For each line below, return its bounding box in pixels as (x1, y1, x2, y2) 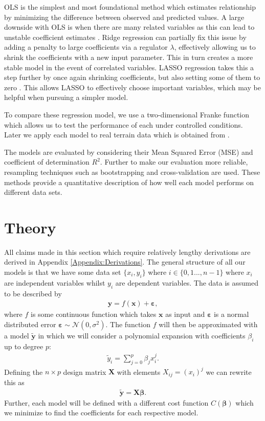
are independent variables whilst (4, 277, 105, 288)
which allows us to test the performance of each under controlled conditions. (4, 119, 243, 130)
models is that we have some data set (4, 267, 121, 277)
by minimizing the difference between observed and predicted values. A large (4, 11, 245, 22)
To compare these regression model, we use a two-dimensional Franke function (4, 109, 250, 119)
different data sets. (4, 187, 62, 197)
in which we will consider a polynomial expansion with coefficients (38, 330, 246, 340)
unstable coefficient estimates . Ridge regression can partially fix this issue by (4, 31, 247, 42)
